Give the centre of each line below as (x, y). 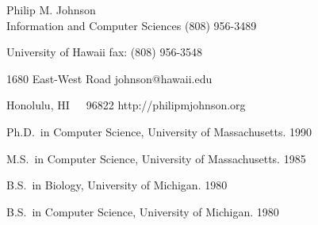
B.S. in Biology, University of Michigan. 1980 (117, 185)
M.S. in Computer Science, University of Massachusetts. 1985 (156, 158)
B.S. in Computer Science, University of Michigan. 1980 (143, 211)
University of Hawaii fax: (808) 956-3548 (105, 52)
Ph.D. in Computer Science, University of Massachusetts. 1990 (159, 131)
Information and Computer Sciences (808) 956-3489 (132, 25)
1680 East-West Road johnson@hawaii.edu (109, 78)
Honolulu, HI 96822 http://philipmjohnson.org (126, 105)
